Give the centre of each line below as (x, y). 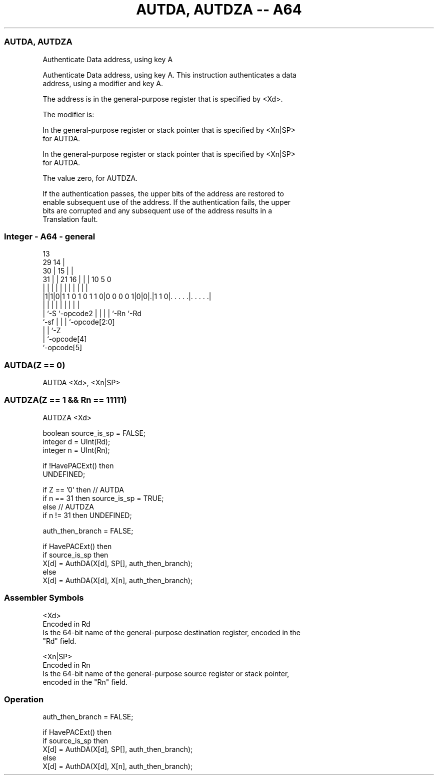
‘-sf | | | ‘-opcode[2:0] (79, 322)
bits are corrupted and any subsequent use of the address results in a (157, 210)
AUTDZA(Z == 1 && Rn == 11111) (65, 400)
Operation (24, 699)
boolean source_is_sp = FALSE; (94, 433)
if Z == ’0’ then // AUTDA (83, 489)
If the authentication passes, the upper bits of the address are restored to (163, 193)
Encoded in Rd (66, 624)
